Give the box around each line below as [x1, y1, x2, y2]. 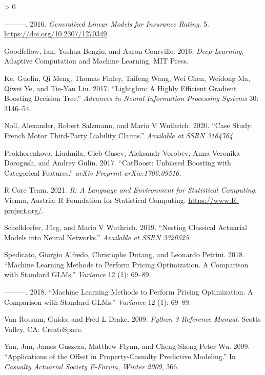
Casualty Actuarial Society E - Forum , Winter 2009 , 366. [4, 361, 179, 371]
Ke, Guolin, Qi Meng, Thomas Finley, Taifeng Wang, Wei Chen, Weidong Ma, [4, 72, 250, 83]
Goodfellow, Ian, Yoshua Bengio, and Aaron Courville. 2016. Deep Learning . [4, 45, 244, 56]
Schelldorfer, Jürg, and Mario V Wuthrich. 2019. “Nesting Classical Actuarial [4, 222, 247, 233]
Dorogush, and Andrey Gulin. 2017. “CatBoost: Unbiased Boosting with [4, 157, 231, 168]
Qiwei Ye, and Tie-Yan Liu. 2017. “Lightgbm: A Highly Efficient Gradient [4, 82, 237, 93]
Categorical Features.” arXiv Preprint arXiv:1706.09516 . [4, 167, 181, 178]
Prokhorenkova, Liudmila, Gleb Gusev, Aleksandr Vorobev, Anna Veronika [4, 147, 240, 158]
